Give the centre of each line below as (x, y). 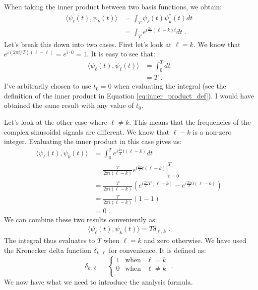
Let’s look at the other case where (56, 122)
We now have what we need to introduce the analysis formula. (98, 281)
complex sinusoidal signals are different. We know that (87, 131)
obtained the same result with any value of (69, 105)
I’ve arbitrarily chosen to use (48, 86)
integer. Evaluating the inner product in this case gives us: (93, 141)
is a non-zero (212, 131)
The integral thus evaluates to (50, 240)
